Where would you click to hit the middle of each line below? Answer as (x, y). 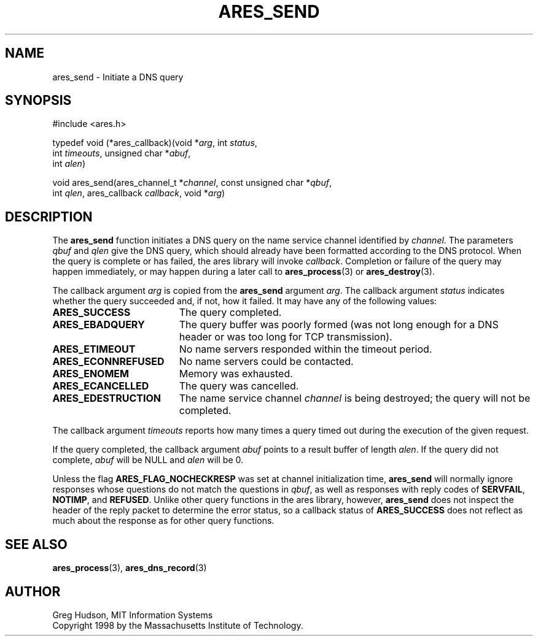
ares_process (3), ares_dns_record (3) (130, 568)
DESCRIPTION (49, 217)
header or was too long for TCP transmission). (286, 337)
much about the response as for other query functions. (163, 521)
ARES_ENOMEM (91, 374)
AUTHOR (33, 591)
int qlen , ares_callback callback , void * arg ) (139, 193)
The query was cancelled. (239, 386)
